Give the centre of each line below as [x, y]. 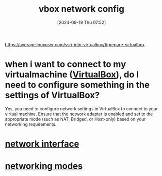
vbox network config [81, 9]
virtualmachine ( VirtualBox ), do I [72, 75]
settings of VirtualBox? [52, 95]
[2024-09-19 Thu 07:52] [81, 22]
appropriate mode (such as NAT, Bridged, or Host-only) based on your [75, 119]
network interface [42, 144]
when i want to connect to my [65, 64]
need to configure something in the [77, 85]
